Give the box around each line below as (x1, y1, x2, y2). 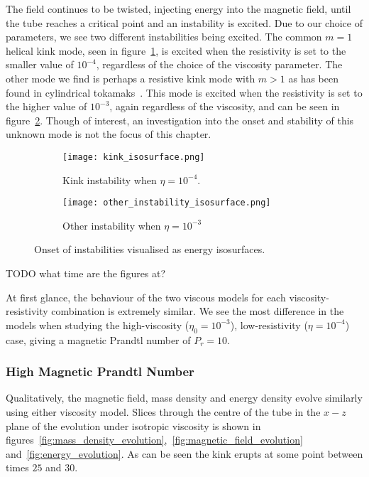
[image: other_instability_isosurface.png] (62, 198, 271, 208)
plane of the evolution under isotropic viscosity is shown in (6, 418, 261, 433)
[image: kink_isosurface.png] (62, 151, 205, 162)
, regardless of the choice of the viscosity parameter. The (96, 57, 343, 72)
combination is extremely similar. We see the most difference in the (51, 304, 344, 318)
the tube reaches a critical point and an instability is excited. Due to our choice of (6, 15, 363, 30)
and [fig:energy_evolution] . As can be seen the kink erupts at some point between (6, 446, 363, 461)
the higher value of (6, 99, 87, 114)
